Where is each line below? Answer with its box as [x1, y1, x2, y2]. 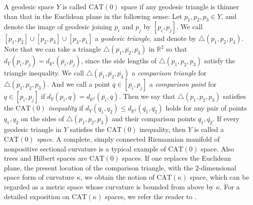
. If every [213, 113, 240, 124]
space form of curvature [4, 172, 75, 182]
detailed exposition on [4, 191, 70, 201]
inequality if [48, 103, 83, 113]
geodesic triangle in [4, 124, 61, 134]
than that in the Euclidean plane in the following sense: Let [4, 11, 182, 21]
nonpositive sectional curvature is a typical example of [4, 143, 166, 153]
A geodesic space [4, 1, 54, 11]
